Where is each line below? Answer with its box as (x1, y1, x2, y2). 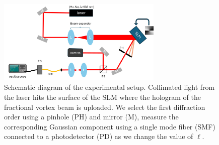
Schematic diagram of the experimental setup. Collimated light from (4, 82, 215, 92)
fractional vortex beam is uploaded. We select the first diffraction (4, 101, 205, 112)
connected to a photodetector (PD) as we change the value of (4, 131, 193, 141)
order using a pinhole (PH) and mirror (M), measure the (4, 111, 179, 122)
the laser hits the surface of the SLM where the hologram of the (4, 92, 201, 102)
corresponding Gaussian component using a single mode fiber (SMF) (4, 121, 215, 131)
